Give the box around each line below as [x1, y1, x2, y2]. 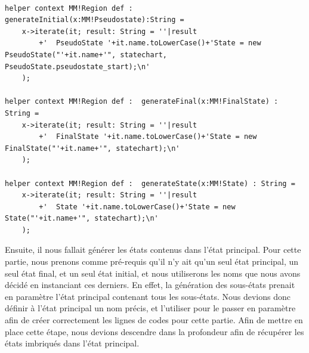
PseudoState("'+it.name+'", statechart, [5, 50, 168, 59]
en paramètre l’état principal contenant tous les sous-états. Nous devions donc [5, 290, 291, 302]
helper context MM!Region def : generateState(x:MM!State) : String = [5, 179, 295, 188]
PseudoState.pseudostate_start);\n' [5, 62, 150, 71]
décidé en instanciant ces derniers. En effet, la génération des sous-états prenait [5, 278, 295, 291]
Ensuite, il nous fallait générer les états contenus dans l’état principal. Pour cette [5, 243, 301, 256]
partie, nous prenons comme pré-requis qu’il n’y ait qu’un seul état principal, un [5, 255, 299, 268]
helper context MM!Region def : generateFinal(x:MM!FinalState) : [5, 97, 279, 106]
